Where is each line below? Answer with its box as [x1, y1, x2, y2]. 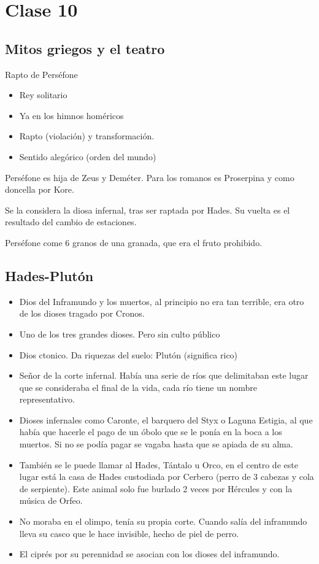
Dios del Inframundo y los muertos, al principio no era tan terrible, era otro [19, 295, 304, 307]
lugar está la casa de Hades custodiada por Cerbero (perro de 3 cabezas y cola [19, 470, 314, 483]
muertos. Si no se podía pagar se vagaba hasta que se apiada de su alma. [19, 438, 293, 450]
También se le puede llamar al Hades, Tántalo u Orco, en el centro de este [19, 458, 298, 471]
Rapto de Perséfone [5, 68, 78, 80]
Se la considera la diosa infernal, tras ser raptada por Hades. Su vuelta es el [5, 203, 290, 216]
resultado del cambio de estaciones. [5, 215, 137, 228]
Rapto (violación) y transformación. [19, 129, 155, 142]
